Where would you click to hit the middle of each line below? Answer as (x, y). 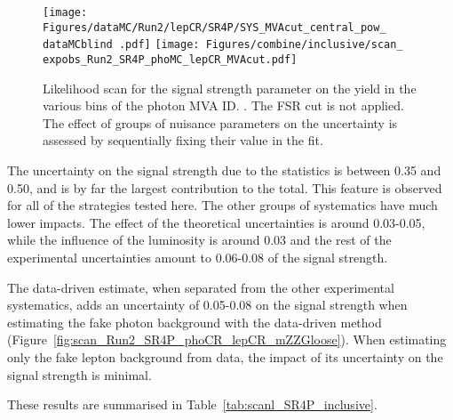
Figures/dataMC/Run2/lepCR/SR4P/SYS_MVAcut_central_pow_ (215, 27)
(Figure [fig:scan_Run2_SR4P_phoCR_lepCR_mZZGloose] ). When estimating (227, 339)
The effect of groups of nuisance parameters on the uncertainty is (220, 122)
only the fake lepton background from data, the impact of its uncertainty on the (225, 356)
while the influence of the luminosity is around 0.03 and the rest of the (199, 240)
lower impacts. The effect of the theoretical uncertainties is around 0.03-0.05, (216, 222)
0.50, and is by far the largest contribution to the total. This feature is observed (225, 187)
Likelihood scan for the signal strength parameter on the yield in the (230, 88)
